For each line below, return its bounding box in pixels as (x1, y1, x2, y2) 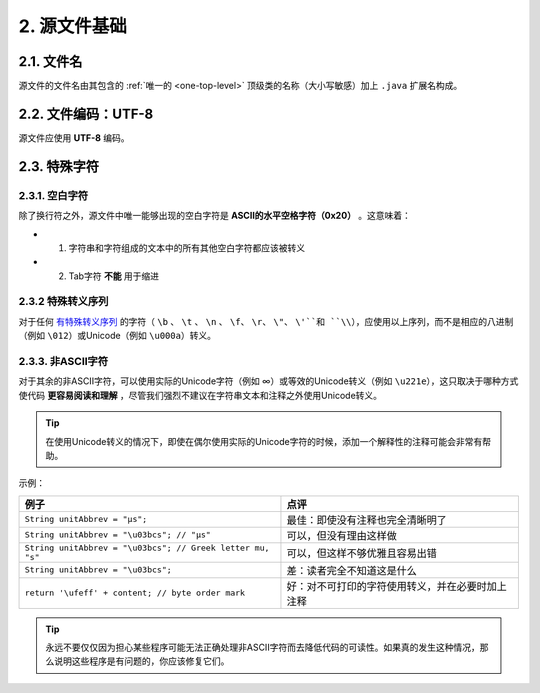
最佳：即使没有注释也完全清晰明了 (286, 513, 447, 527)
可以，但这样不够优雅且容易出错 (286, 546, 437, 560)
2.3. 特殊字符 (18, 158, 100, 175)
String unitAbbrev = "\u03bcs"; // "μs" (24, 530, 212, 540)
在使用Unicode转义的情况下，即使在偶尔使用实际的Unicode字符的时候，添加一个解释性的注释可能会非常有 (45, 435, 483, 447)
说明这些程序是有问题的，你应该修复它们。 (53, 655, 230, 667)
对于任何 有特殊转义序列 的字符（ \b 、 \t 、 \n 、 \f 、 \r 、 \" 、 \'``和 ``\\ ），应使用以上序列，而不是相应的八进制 (18, 315, 514, 327)
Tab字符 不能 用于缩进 (68, 270, 160, 282)
